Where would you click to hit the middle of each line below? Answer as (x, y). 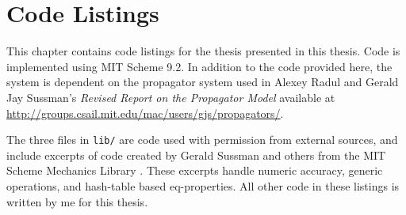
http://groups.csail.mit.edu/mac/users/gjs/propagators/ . (145, 113)
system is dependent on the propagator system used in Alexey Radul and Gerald (203, 82)
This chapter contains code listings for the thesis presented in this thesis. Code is (203, 51)
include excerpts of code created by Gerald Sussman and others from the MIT (196, 155)
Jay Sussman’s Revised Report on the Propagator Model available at (171, 97)
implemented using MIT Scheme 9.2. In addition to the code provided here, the (199, 66)
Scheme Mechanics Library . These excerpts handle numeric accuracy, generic (195, 170)
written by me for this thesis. (77, 201)
